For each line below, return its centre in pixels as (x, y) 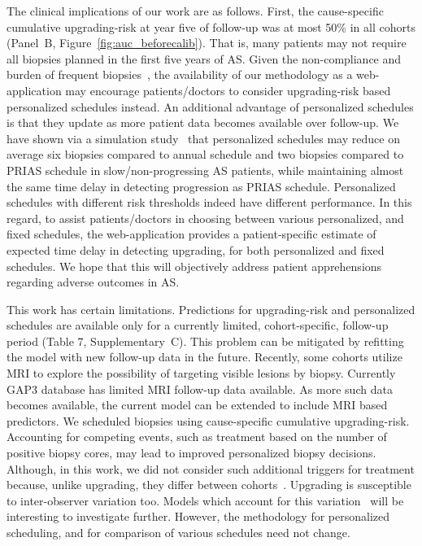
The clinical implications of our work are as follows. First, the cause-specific (195, 11)
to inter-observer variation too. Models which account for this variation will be (205, 500)
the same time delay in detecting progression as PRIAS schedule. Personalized (201, 186)
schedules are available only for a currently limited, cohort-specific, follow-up (198, 325)
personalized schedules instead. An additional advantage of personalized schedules (210, 106)
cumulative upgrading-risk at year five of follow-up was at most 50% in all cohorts (211, 26)
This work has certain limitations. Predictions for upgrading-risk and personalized (211, 309)
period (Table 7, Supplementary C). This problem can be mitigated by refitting (205, 341)
